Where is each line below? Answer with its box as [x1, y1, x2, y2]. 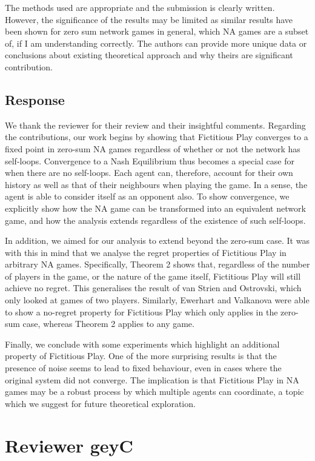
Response [5, 90, 65, 109]
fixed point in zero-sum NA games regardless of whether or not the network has [5, 142, 300, 155]
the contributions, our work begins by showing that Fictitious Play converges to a [5, 130, 308, 143]
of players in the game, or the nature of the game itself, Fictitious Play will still [5, 269, 301, 282]
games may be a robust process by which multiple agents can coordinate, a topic [5, 385, 304, 398]
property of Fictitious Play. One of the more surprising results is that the [5, 349, 277, 362]
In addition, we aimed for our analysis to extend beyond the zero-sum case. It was [5, 234, 310, 247]
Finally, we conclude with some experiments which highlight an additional [5, 337, 280, 350]
